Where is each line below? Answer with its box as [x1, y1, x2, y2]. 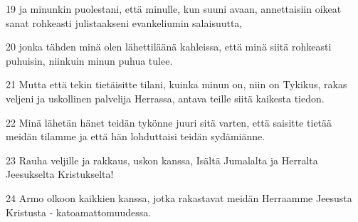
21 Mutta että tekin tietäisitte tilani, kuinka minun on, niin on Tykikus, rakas [6, 77, 347, 92]
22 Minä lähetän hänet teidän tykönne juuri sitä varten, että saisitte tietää [6, 115, 332, 129]
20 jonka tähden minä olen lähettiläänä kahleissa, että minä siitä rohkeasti [6, 39, 332, 54]
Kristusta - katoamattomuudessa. [6, 204, 152, 219]
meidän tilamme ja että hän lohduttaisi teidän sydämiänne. [6, 129, 265, 144]
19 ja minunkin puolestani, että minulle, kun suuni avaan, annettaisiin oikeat [6, 1, 342, 16]
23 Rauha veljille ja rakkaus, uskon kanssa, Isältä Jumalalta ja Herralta [6, 152, 318, 167]
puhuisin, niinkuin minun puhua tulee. [6, 53, 173, 68]
